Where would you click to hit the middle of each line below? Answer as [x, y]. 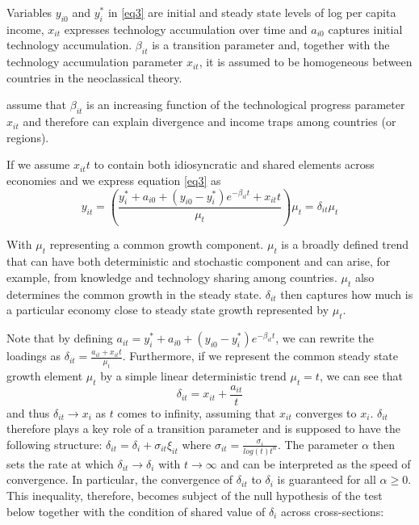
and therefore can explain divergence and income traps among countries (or [209, 122]
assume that [37, 105]
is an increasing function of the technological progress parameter [246, 105]
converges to [326, 412]
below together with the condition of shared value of [136, 511]
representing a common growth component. [157, 244]
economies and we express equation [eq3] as [114, 180]
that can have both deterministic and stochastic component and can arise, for [199, 261]
